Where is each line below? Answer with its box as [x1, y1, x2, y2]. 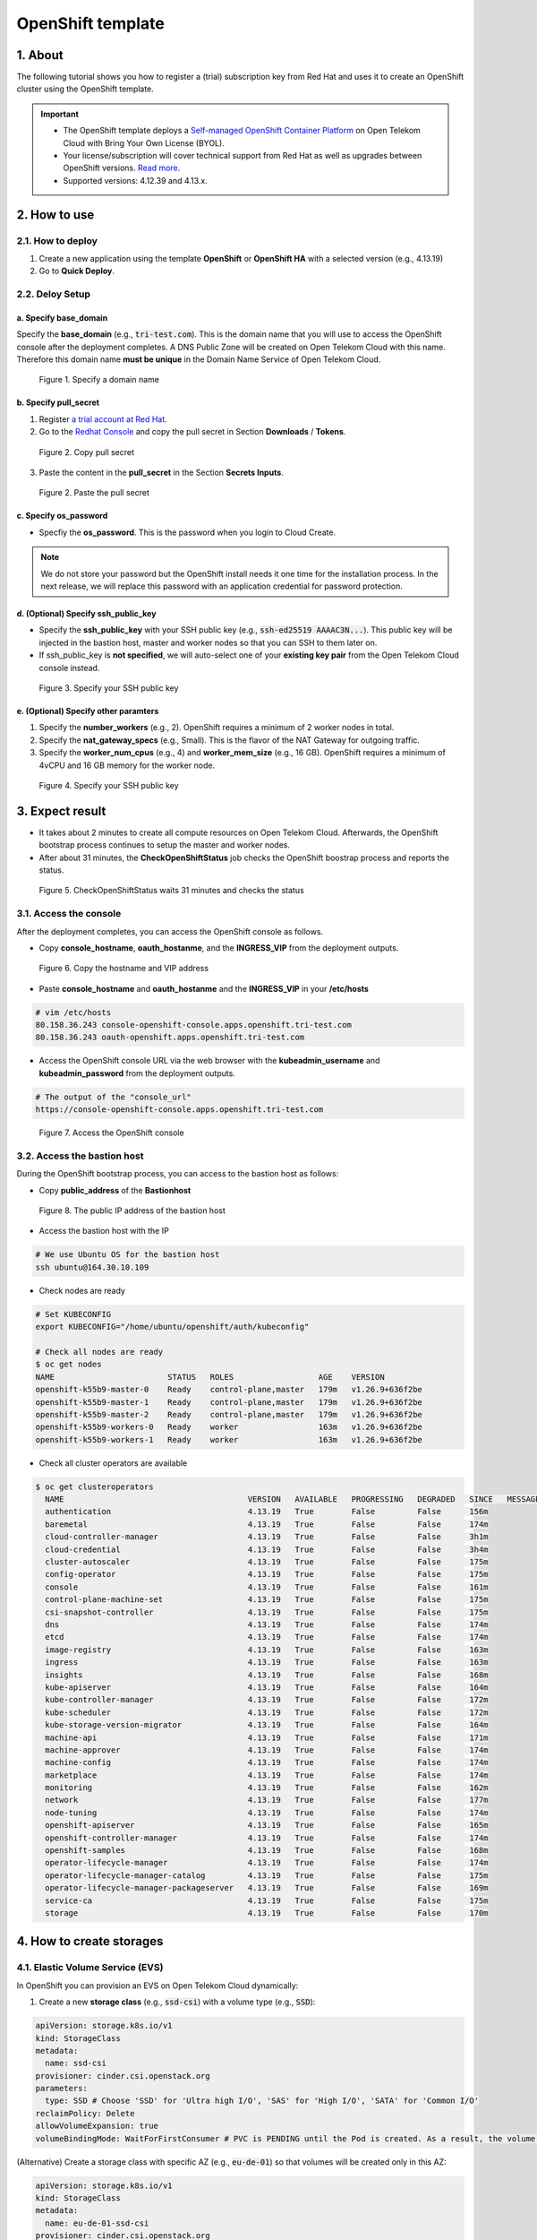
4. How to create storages [16, 1934, 164, 1949]
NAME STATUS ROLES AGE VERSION [35, 1372, 385, 1382]
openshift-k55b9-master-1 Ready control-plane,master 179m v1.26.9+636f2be [35, 1397, 422, 1407]
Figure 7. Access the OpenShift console [38, 1127, 184, 1138]
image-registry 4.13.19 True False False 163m [45, 1644, 489, 1655]
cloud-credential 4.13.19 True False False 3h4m [45, 1544, 489, 1555]
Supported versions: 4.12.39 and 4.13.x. [63, 175, 208, 185]
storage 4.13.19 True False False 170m [45, 1908, 489, 1917]
